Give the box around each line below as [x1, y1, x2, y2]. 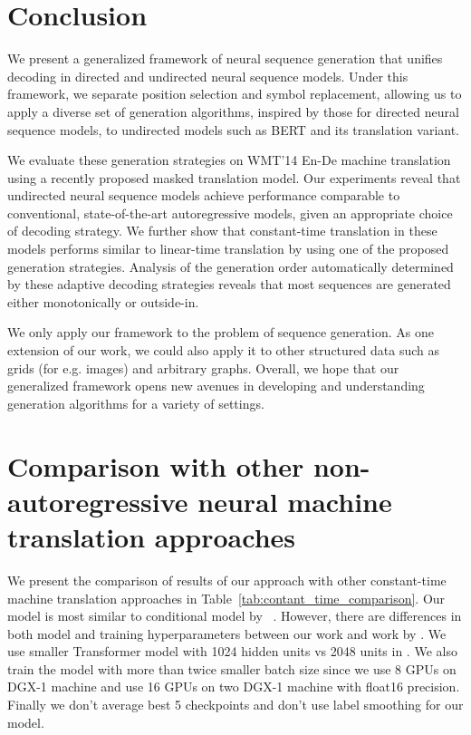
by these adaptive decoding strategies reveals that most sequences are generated [7, 275, 451, 294]
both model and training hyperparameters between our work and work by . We [7, 624, 447, 643]
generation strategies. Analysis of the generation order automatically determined [7, 256, 454, 276]
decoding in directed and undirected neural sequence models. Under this [7, 66, 409, 85]
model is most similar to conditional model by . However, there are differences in [7, 606, 462, 625]
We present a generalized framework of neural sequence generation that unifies [7, 49, 443, 68]
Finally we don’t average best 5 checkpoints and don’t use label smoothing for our [7, 695, 464, 714]
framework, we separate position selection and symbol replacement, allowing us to [7, 84, 462, 103]
